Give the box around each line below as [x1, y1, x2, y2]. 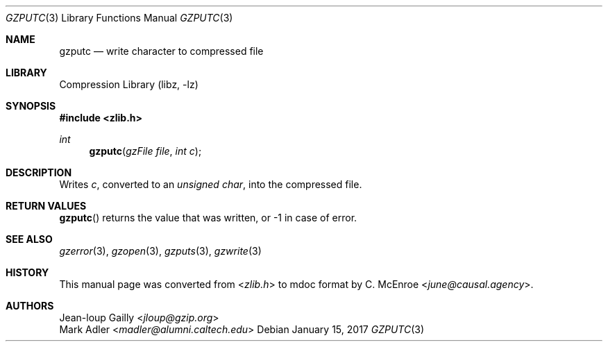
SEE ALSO [6, 233, 53, 245]
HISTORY [6, 266, 49, 278]
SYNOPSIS [6, 100, 56, 112]
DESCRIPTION [6, 167, 72, 178]
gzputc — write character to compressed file [59, 45, 264, 57]
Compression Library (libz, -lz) [59, 78, 199, 90]
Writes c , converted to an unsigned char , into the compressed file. [59, 178, 362, 190]
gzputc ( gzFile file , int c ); [89, 145, 202, 157]
